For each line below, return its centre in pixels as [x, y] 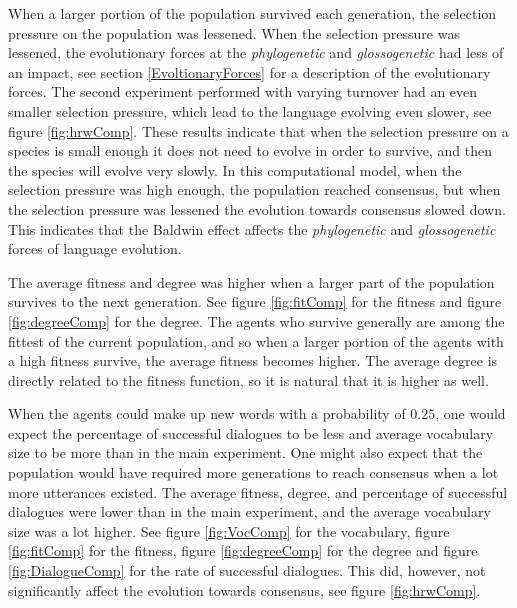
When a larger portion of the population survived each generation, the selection [252, 13]
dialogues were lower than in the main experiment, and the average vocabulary [249, 511]
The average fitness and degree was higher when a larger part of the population [251, 281]
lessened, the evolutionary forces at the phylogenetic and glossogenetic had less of [256, 52]
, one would [470, 413]
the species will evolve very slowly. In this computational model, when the [235, 169]
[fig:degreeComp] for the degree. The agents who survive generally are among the [256, 320]
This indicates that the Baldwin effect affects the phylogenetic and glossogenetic [252, 228]
